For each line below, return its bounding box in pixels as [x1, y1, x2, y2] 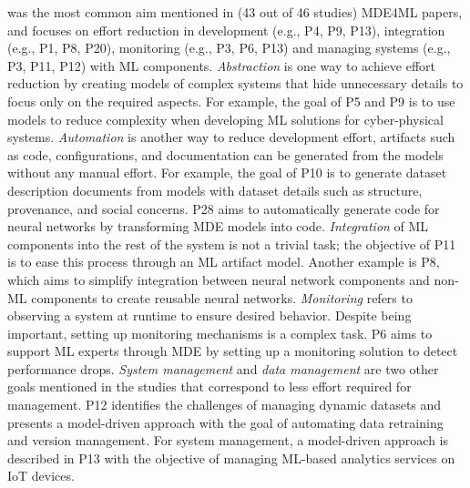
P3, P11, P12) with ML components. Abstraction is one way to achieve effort [7, 56, 435, 75]
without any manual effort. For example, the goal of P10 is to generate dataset [7, 163, 447, 182]
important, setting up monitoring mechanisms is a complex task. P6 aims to [7, 323, 433, 342]
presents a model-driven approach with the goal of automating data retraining [7, 412, 444, 432]
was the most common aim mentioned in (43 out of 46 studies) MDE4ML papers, [7, 3, 463, 21]
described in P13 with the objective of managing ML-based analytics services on [7, 448, 455, 467]
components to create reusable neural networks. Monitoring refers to [31, 288, 413, 307]
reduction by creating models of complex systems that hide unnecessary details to [7, 74, 464, 93]
